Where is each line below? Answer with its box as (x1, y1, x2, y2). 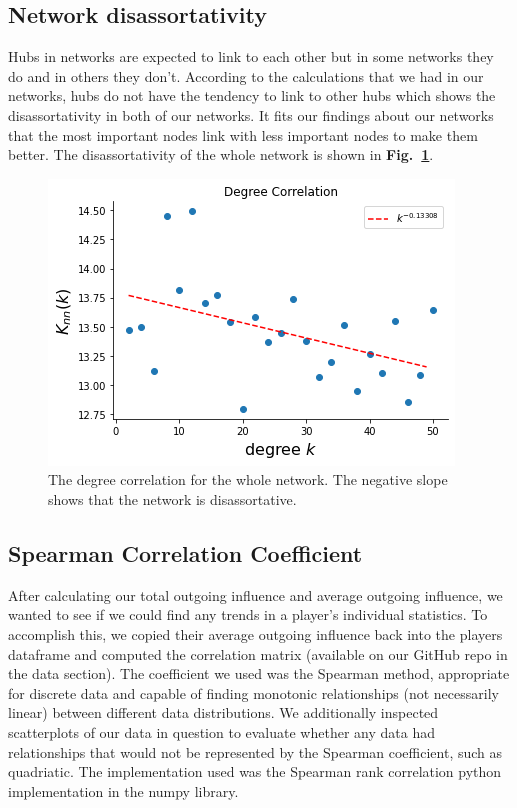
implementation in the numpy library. (8, 780, 239, 801)
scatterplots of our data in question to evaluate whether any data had (8, 721, 435, 742)
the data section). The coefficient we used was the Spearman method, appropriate (8, 663, 510, 684)
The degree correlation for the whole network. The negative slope (48, 469, 448, 490)
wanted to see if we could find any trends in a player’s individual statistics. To (8, 604, 488, 625)
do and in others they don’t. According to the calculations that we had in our (8, 65, 484, 86)
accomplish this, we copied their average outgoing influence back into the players (8, 623, 503, 644)
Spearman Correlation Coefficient (8, 537, 363, 568)
